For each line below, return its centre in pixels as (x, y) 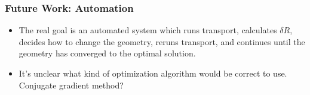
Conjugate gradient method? (71, 85)
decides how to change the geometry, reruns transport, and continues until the (162, 41)
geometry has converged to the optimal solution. (107, 53)
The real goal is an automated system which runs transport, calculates (148, 30)
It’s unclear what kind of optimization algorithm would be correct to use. (153, 73)
